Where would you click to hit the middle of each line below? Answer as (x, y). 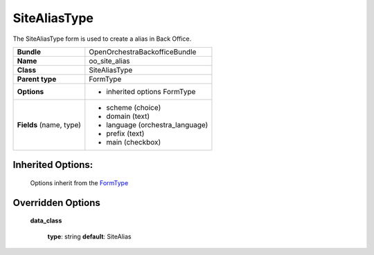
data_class (46, 220)
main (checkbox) (134, 142)
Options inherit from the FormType (79, 182)
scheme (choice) (134, 107)
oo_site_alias (110, 61)
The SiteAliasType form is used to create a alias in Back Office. (102, 39)
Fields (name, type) (49, 124)
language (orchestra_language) (157, 124)
